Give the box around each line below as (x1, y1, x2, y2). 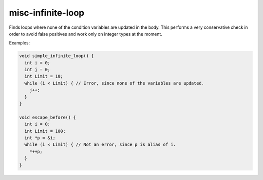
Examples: (9, 40, 30, 46)
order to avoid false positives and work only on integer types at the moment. (9, 31, 163, 37)
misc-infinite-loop (9, 7, 85, 18)
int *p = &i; (24, 135, 56, 140)
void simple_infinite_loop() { (19, 53, 94, 59)
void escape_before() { (19, 115, 76, 120)
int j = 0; (24, 67, 51, 73)
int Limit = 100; (24, 128, 66, 134)
